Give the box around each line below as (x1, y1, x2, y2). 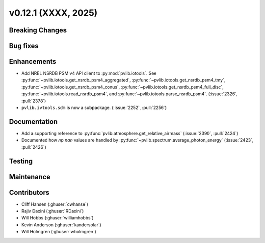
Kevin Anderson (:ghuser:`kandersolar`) (21, 221, 102, 228)
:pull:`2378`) (21, 98, 46, 104)
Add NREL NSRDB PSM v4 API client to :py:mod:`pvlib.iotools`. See (21, 70, 157, 76)
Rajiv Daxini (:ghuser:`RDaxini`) (21, 208, 84, 214)
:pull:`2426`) (21, 144, 47, 150)
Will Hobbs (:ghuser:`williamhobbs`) (21, 215, 94, 221)
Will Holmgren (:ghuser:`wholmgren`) (21, 229, 97, 235)
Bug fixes (9, 42, 39, 50)
